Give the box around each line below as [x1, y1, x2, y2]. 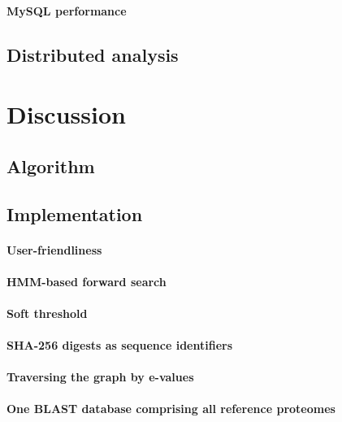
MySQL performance [6, 2, 127, 19]
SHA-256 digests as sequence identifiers [6, 337, 233, 354]
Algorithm [6, 153, 95, 178]
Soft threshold [6, 304, 88, 321]
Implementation [6, 201, 143, 226]
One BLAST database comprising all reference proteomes [6, 400, 336, 417]
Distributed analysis [6, 41, 179, 67]
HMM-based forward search [6, 272, 167, 289]
